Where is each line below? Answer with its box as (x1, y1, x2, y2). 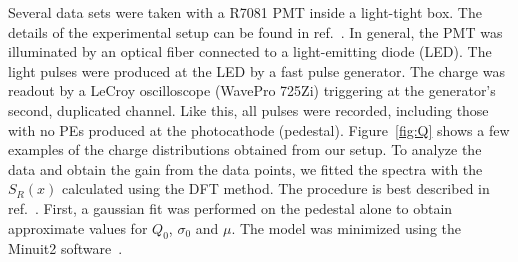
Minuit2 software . (8, 238, 123, 259)
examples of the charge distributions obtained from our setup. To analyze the (8, 139, 482, 160)
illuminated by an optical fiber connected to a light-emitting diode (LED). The (8, 41, 492, 62)
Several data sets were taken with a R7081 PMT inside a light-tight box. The (8, 2, 482, 22)
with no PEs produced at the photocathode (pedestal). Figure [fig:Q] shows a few (8, 119, 510, 140)
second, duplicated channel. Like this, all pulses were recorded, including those (8, 99, 489, 120)
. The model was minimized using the (231, 217, 461, 238)
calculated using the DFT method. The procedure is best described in (61, 178, 490, 199)
